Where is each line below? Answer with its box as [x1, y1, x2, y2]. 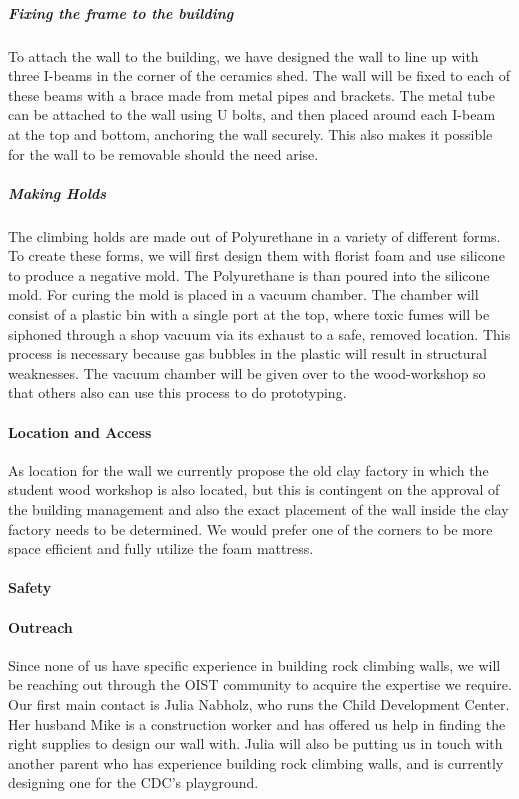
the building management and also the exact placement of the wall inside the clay [8, 499, 509, 520]
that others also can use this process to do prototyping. [8, 382, 347, 403]
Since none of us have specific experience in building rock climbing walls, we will [8, 654, 501, 675]
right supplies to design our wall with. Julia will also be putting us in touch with [8, 733, 503, 754]
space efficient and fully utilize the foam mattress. [8, 538, 314, 559]
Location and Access [8, 421, 152, 442]
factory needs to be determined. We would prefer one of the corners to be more [8, 518, 493, 539]
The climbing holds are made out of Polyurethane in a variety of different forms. [8, 225, 501, 246]
